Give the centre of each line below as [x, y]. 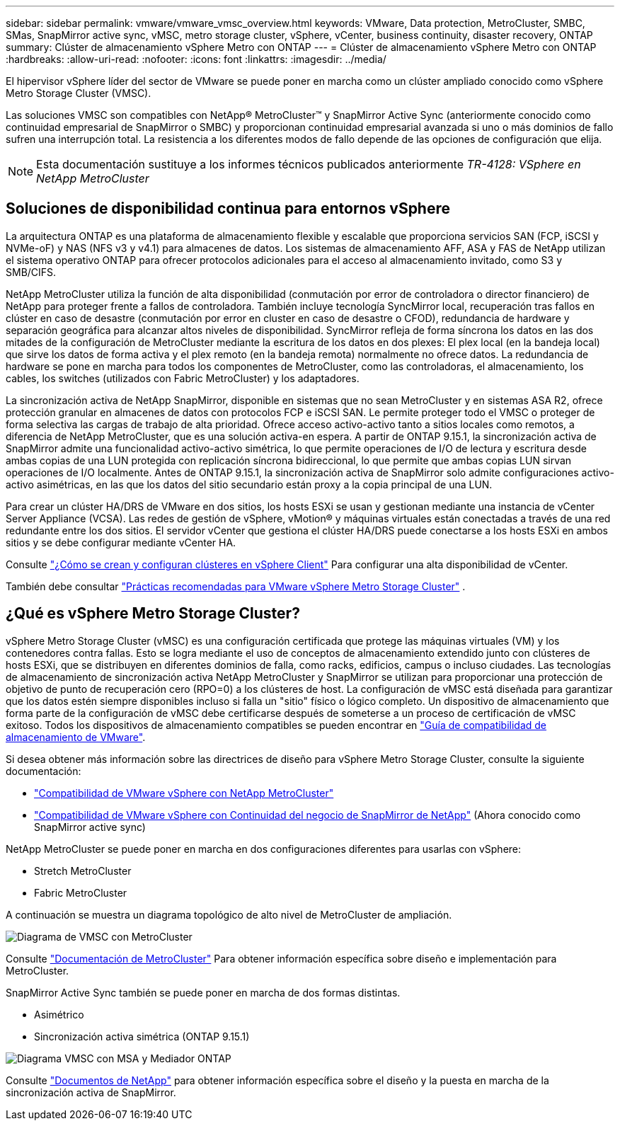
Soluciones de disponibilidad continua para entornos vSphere [228, 209]
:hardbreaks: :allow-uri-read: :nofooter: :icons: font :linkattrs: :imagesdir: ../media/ [196, 59]
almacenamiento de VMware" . [76, 737]
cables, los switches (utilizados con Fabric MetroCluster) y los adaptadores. [183, 378]
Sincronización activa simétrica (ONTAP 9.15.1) [142, 1036]
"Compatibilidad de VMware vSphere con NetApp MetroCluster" [184, 793]
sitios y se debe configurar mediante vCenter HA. [121, 542]
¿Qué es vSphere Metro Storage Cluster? [153, 614]
